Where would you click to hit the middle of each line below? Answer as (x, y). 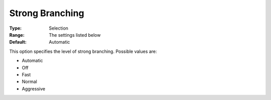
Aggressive (33, 88)
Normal (29, 82)
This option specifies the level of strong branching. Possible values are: (83, 51)
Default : (18, 42)
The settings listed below (75, 35)
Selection (59, 28)
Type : (16, 28)
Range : (17, 35)
